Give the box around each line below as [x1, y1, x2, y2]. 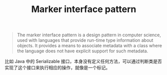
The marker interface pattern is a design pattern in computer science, [17, 32, 161, 38]
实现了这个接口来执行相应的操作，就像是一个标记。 [5, 64, 110, 71]
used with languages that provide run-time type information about [17, 37, 153, 43]
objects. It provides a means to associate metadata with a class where [17, 43, 162, 49]
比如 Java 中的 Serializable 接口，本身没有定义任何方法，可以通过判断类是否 [5, 58, 162, 64]
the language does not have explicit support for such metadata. [17, 48, 148, 54]
